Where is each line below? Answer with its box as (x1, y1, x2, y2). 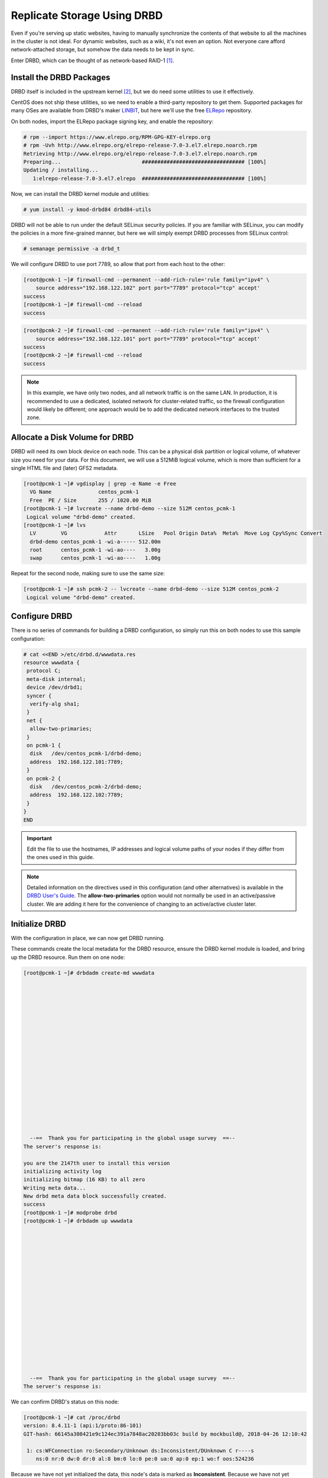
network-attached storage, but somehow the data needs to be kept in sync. (11, 46, 195, 53)
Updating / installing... (23, 167, 99, 174)
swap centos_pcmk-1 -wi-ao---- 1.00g (30, 555, 161, 562)
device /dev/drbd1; (27, 684, 83, 691)
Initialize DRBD (11, 919, 66, 929)
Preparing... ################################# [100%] (23, 158, 267, 165)
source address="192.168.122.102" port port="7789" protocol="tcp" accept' (35, 284, 261, 291)
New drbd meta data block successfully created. (23, 1193, 167, 1200)
